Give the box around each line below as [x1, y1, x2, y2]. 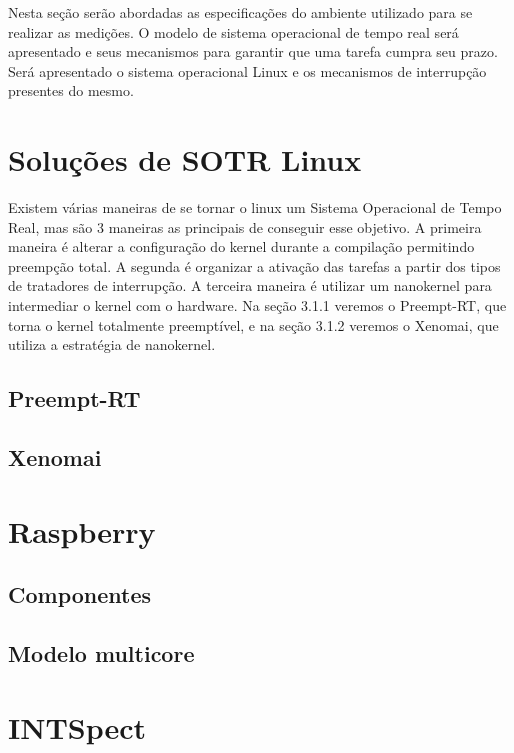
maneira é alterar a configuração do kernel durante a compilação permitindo [8, 236, 475, 257]
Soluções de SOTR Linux [8, 139, 362, 180]
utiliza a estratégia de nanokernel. [8, 334, 216, 355]
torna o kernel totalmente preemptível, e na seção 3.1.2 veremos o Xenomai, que [8, 314, 499, 335]
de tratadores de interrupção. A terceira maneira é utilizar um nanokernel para [8, 275, 492, 296]
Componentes [8, 579, 152, 610]
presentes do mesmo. [8, 80, 134, 101]
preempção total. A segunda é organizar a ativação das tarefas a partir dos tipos [8, 255, 501, 276]
